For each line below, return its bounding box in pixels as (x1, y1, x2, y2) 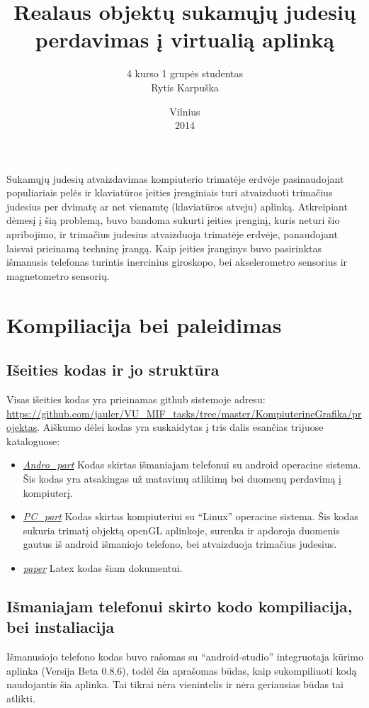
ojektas (6, 420, 38, 434)
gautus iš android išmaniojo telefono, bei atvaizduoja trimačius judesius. (23, 536, 337, 551)
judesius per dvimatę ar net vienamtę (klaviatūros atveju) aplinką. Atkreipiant (6, 198, 348, 213)
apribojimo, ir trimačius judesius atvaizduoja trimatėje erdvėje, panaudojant (6, 227, 338, 242)
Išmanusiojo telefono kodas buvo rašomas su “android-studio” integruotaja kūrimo (6, 649, 363, 664)
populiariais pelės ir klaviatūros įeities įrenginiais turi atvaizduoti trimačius (6, 185, 333, 200)
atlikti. (6, 690, 35, 705)
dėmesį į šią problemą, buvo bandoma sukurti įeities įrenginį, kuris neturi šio (6, 213, 340, 227)
